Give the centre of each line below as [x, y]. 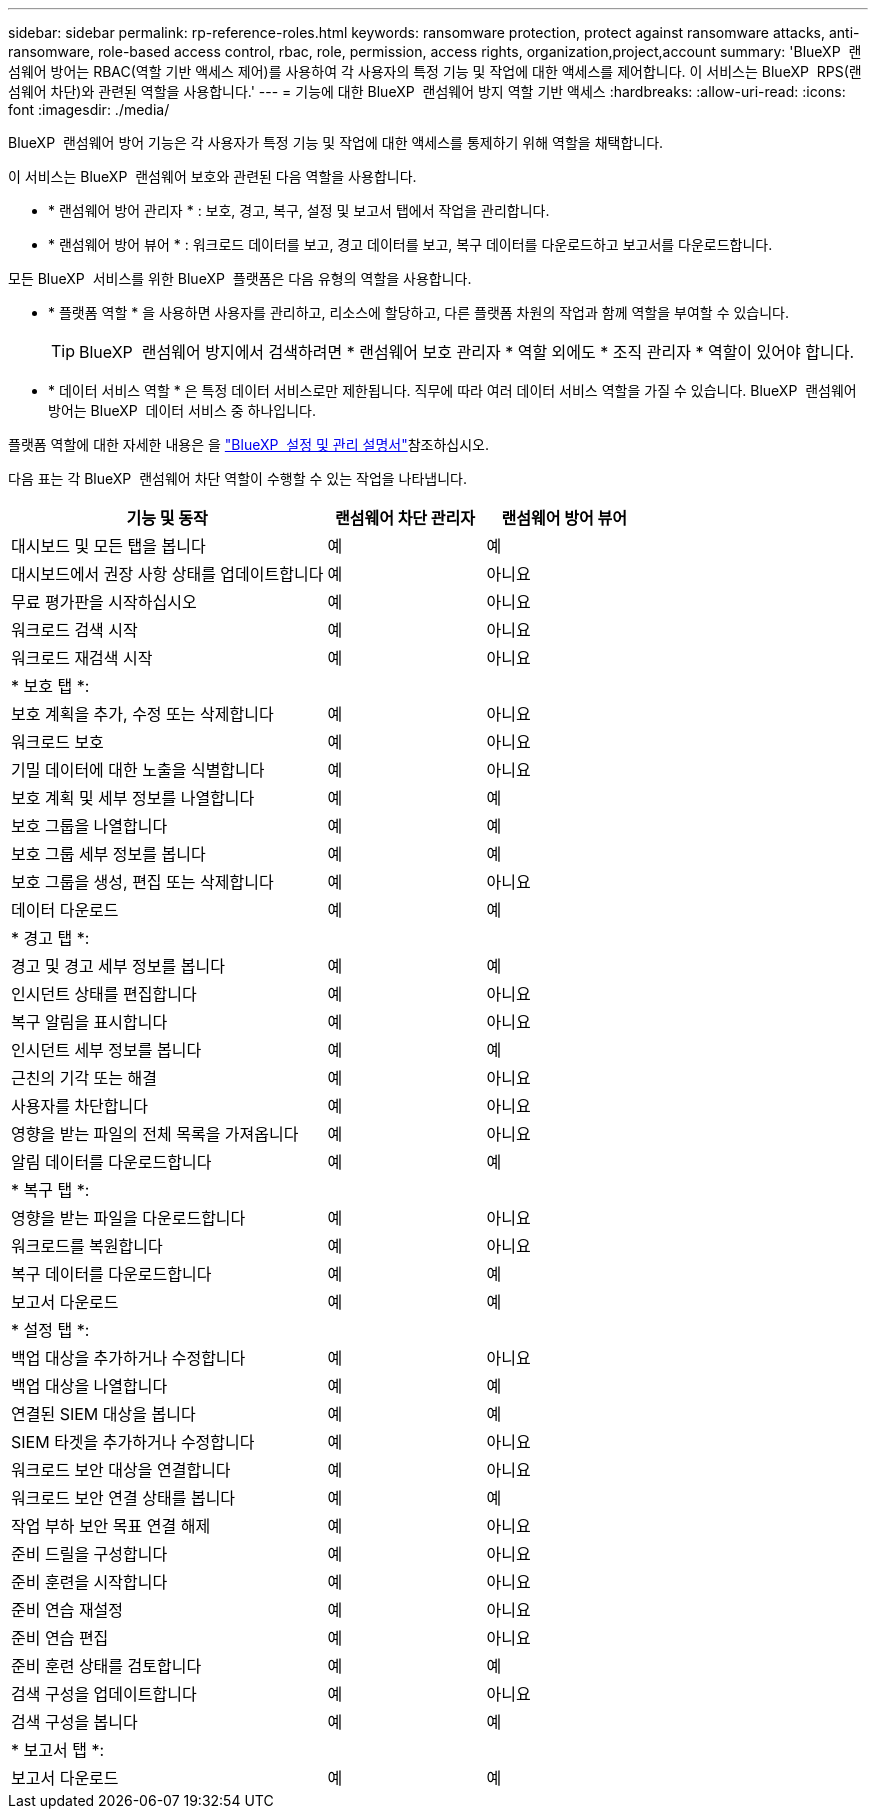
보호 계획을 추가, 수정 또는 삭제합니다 [142, 714]
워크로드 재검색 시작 [82, 658]
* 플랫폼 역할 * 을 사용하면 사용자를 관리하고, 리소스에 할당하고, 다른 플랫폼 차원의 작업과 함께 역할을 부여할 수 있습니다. [418, 312]
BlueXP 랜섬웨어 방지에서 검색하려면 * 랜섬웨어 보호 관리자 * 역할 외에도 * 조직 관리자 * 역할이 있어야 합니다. [467, 352]
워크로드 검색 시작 [74, 630]
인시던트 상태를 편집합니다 [104, 994]
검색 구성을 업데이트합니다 [104, 1694]
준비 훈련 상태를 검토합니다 [106, 1666]
